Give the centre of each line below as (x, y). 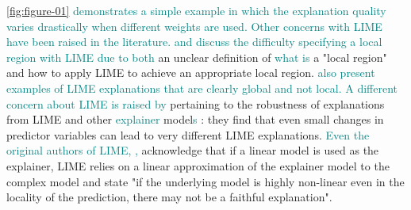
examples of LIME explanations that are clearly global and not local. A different (202, 88)
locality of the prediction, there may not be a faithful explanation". (169, 197)
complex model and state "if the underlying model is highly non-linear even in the (205, 181)
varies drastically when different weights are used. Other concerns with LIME (194, 26)
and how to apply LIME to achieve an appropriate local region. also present (191, 73)
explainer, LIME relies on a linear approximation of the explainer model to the (198, 165)
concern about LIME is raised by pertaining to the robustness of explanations (196, 103)
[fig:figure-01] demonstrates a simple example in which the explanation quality (196, 10)
